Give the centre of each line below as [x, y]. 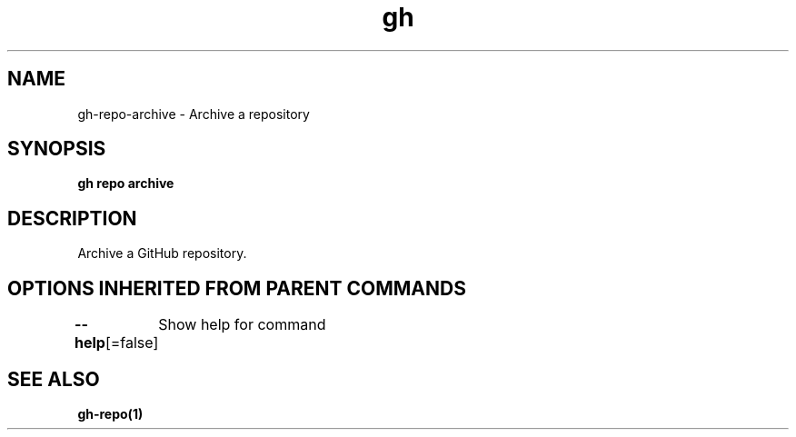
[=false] [132, 343]
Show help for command [242, 325]
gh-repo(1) [110, 413]
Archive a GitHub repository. [162, 253]
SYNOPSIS [57, 149]
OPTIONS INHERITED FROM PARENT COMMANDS [237, 288]
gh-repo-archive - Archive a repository [194, 114]
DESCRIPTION [72, 218]
